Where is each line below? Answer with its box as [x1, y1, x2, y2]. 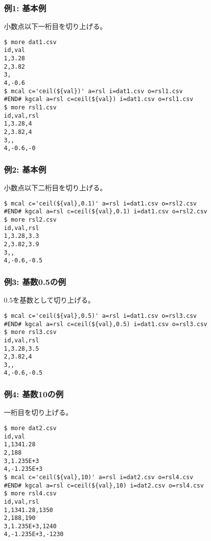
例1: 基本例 [4, 1, 47, 14]
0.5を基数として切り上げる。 [4, 295, 95, 305]
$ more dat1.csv [4, 38, 57, 46]
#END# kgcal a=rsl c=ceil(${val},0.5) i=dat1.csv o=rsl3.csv [4, 320, 208, 328]
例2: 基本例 [4, 163, 47, 175]
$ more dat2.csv [4, 424, 57, 432]
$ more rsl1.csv [4, 104, 57, 111]
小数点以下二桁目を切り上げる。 [4, 182, 107, 193]
